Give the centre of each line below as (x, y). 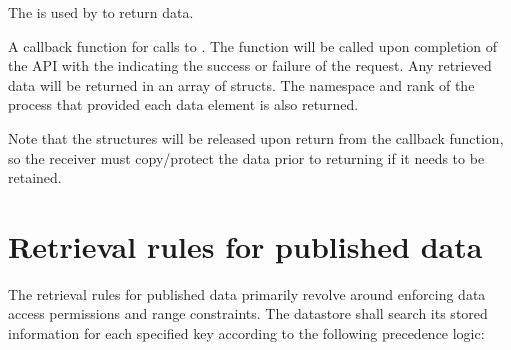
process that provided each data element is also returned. (183, 104)
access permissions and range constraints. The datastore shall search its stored (248, 313)
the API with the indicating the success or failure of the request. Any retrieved (250, 65)
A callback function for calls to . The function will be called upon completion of (252, 45)
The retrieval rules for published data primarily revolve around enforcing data (247, 293)
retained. (35, 177)
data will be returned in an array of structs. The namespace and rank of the (241, 84)
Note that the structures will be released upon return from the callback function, (256, 137)
